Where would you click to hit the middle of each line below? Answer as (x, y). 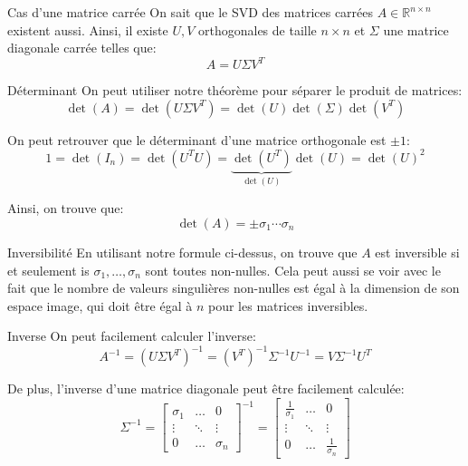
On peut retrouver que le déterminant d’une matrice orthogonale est (197, 139)
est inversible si (417, 252)
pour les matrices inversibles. (288, 305)
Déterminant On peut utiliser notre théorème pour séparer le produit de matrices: (235, 90)
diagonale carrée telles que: (82, 48)
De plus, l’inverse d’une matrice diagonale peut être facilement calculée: (206, 388)
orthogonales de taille (258, 29)
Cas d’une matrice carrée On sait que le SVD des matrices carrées (191, 12)
